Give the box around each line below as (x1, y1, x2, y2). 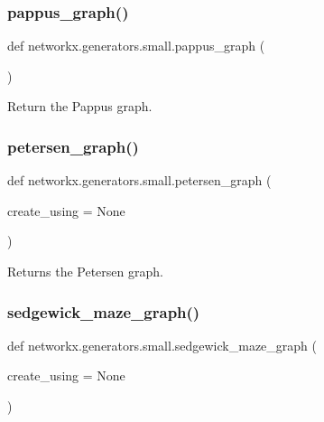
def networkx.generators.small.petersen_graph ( (7, 171, 272, 190)
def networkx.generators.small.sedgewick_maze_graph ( (7, 335, 317, 354)
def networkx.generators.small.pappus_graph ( (7, 36, 265, 55)
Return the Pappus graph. (7, 97, 153, 116)
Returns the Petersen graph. (7, 262, 163, 280)
